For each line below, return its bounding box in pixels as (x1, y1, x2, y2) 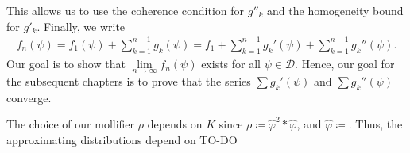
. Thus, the (348, 116, 403, 132)
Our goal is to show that (6, 55, 126, 71)
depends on (147, 116, 203, 132)
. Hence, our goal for (295, 55, 395, 71)
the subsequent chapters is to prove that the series (6, 72, 251, 89)
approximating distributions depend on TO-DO (6, 131, 238, 147)
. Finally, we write (37, 17, 126, 34)
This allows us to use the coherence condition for (6, 2, 245, 18)
